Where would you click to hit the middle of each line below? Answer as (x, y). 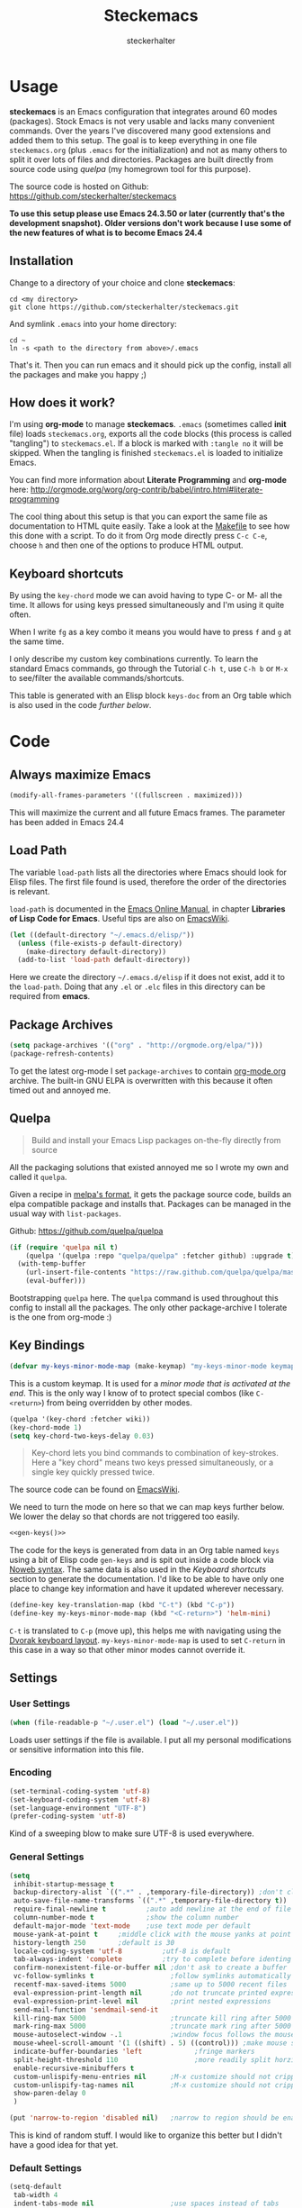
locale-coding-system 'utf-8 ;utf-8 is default (122, 1951)
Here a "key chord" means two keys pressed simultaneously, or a (152, 1463)
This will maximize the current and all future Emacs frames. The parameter (147, 813)
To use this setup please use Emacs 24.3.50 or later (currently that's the (147, 214)
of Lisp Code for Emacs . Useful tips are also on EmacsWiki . (120, 918)
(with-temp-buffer (52, 1264)
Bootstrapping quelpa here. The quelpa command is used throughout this (144, 1298)
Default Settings (46, 2167)
